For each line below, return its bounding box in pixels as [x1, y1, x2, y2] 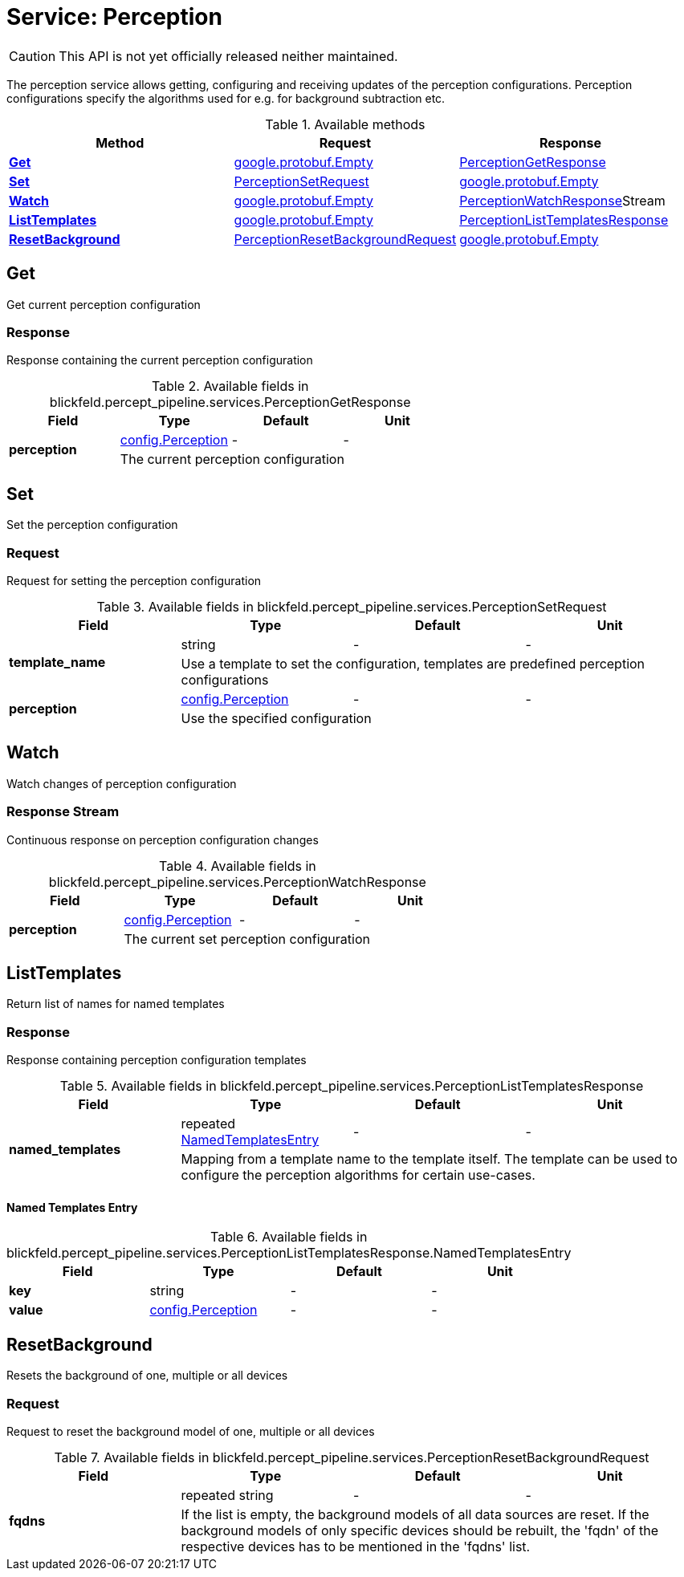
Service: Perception [6, 3, 222, 30]
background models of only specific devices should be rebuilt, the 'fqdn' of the [181, 1522, 659, 1538]
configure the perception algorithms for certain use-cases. [181, 1167, 535, 1184]
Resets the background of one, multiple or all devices [6, 1368, 288, 1383]
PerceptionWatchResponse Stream [459, 192, 666, 209]
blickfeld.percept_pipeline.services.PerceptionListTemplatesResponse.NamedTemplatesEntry [6, 1245, 572, 1262]
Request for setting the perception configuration [6, 573, 262, 587]
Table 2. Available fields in [151, 378, 309, 395]
